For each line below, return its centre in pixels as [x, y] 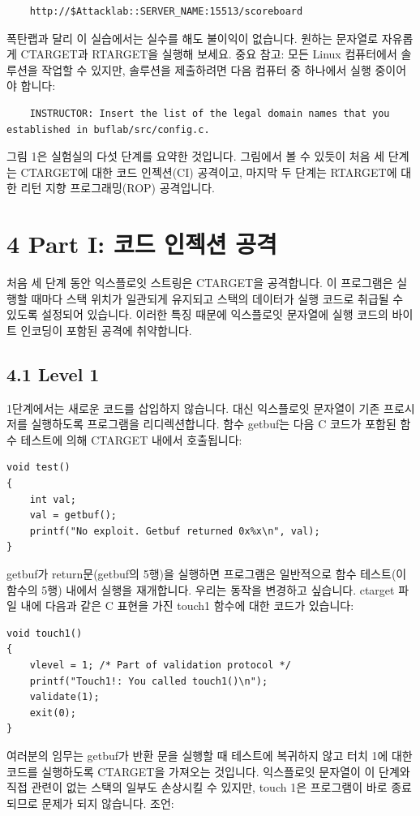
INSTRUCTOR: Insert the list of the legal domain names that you [210, 113]
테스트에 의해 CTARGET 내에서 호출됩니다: [131, 439]
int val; [53, 499]
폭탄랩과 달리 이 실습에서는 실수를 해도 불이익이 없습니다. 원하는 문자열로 [193, 38]
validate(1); [64, 697]
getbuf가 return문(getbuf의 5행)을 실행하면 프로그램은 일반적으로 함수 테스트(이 [207, 573]
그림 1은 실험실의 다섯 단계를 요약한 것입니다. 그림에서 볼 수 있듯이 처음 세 [196, 156]
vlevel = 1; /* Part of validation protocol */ [160, 665]
